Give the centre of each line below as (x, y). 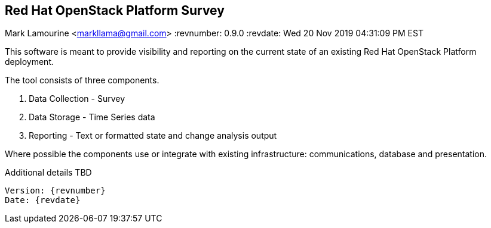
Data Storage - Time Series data (92, 117)
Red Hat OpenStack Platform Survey (115, 10)
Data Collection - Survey (77, 99)
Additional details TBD (48, 173)
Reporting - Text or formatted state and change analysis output (153, 136)
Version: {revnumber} (55, 191)
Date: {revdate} (43, 200)
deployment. (29, 62)
